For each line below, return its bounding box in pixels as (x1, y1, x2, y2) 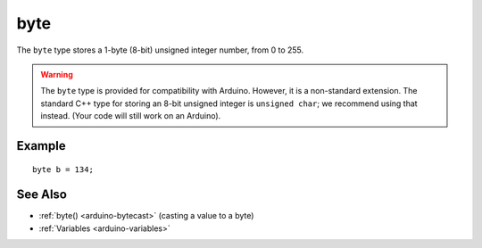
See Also (16, 187, 67, 203)
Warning (40, 69, 73, 79)
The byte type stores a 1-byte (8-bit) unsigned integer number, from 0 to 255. (16, 45, 304, 55)
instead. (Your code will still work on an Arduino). (40, 111, 221, 121)
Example (16, 138, 66, 153)
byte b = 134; (32, 164, 94, 174)
